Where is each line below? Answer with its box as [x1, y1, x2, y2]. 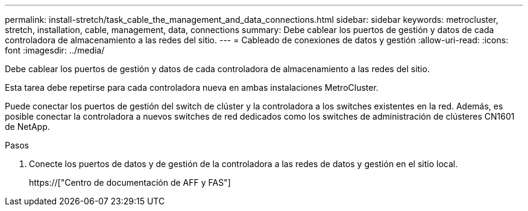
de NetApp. [5, 121, 50, 132]
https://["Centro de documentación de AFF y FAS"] [29, 177, 231, 188]
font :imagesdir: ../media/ [5, 45, 105, 55]
